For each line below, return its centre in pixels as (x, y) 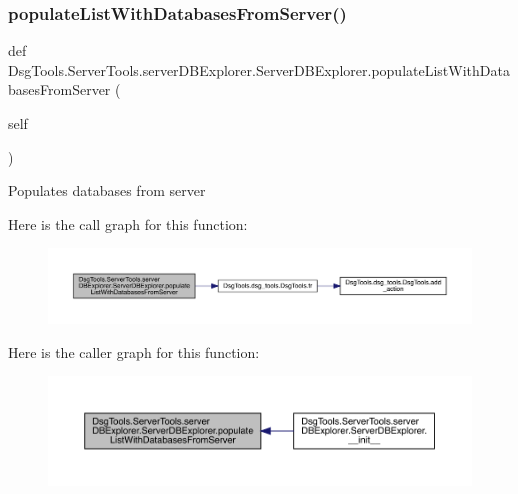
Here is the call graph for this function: (128, 223)
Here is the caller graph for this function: (134, 351)
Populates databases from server (107, 190)
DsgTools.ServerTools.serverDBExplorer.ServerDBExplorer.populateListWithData (259, 69)
